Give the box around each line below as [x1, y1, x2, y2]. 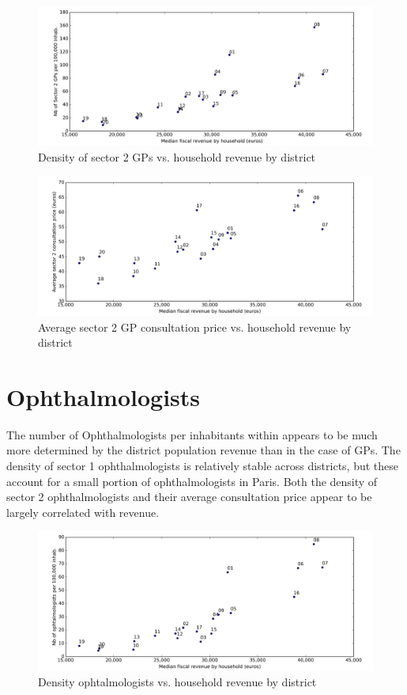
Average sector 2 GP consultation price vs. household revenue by [38, 318, 352, 335]
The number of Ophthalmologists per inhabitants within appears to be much [6, 426, 378, 442]
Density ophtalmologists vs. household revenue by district [38, 674, 317, 690]
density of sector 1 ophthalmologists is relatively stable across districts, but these [6, 458, 399, 474]
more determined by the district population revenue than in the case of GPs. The [6, 442, 401, 458]
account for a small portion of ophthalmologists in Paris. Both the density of [6, 473, 378, 489]
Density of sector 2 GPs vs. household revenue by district [38, 148, 316, 165]
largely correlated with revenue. [6, 503, 160, 520]
